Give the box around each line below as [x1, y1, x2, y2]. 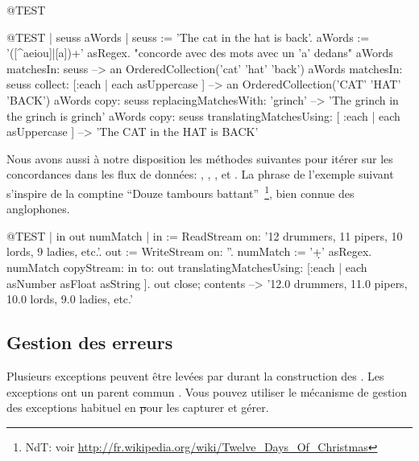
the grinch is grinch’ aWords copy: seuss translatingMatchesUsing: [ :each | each [6, 107, 400, 124]
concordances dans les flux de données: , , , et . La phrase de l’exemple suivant [6, 166, 394, 183]
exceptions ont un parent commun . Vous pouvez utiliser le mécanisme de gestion [6, 383, 408, 400]
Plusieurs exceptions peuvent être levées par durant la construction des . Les [6, 367, 384, 384]
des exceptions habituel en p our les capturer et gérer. [6, 399, 269, 416]
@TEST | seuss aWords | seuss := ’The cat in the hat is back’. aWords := [6, 28, 370, 45]
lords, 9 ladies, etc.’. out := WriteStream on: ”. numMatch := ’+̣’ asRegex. [6, 243, 372, 260]
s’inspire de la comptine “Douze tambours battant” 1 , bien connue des [6, 182, 355, 201]
